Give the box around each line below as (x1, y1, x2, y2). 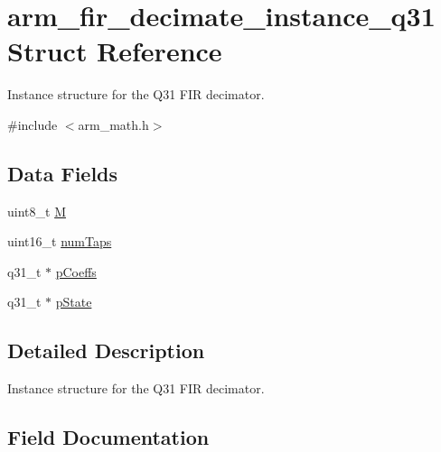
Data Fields (7, 159, 118, 187)
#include (7, 115, 58, 134)
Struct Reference (7, 32, 222, 69)
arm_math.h (78, 115, 149, 134)
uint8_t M (7, 201, 66, 220)
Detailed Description (7, 337, 205, 364)
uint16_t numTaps (7, 232, 112, 251)
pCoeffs (55, 262, 97, 281)
